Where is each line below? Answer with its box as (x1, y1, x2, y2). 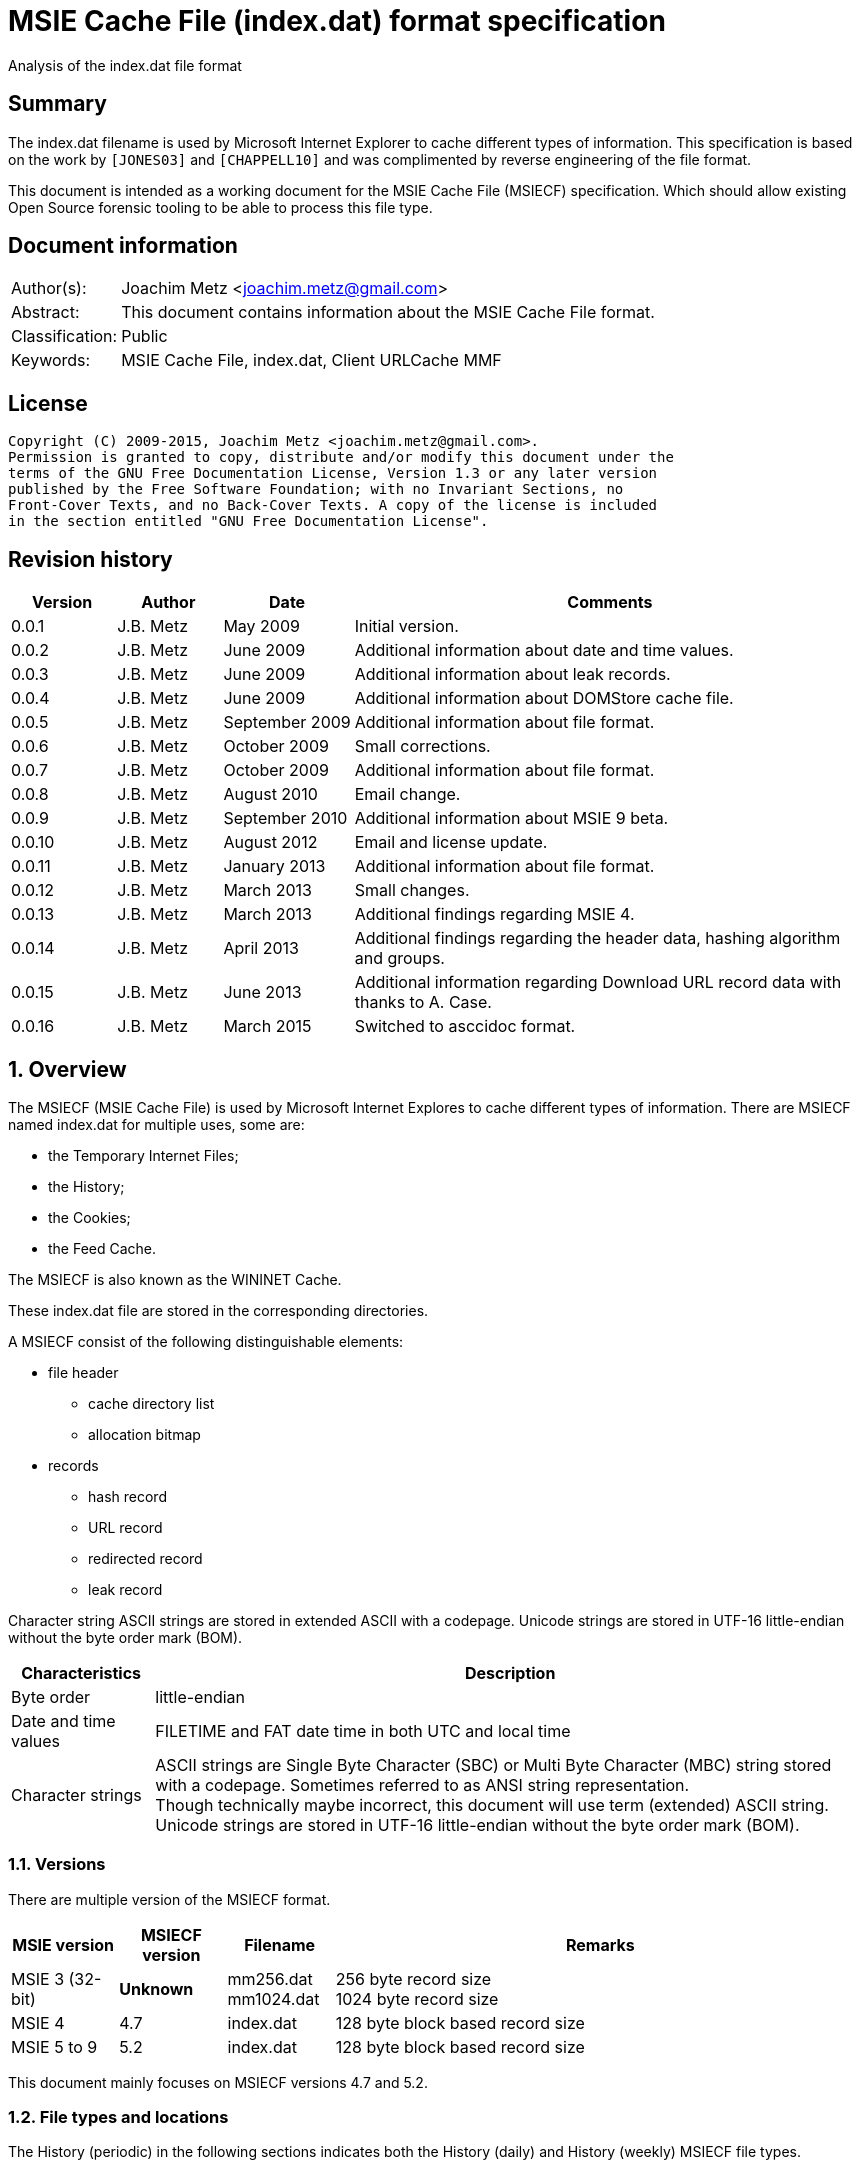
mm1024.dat (227, 1988, 320, 2009)
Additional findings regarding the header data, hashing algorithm (354, 928, 841, 949)
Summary (8, 91, 107, 117)
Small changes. (354, 880, 470, 901)
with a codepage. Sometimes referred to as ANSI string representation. (155, 1774, 690, 1795)
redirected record (88, 1549, 203, 1567)
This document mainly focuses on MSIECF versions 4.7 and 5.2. (8, 2073, 428, 2091)
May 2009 (223, 616, 300, 637)
